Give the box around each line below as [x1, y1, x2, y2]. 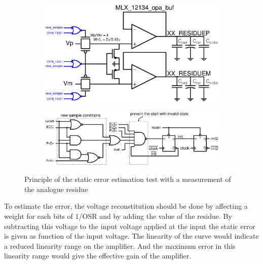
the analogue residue [24, 183, 88, 194]
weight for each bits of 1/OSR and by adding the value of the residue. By [4, 211, 232, 221]
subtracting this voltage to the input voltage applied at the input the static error [4, 220, 255, 231]
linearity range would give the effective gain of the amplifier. [4, 250, 192, 261]
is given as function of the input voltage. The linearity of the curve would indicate [4, 231, 259, 241]
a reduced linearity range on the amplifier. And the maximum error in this [4, 240, 236, 251]
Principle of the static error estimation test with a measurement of [24, 174, 231, 184]
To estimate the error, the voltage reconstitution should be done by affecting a [4, 201, 248, 211]
